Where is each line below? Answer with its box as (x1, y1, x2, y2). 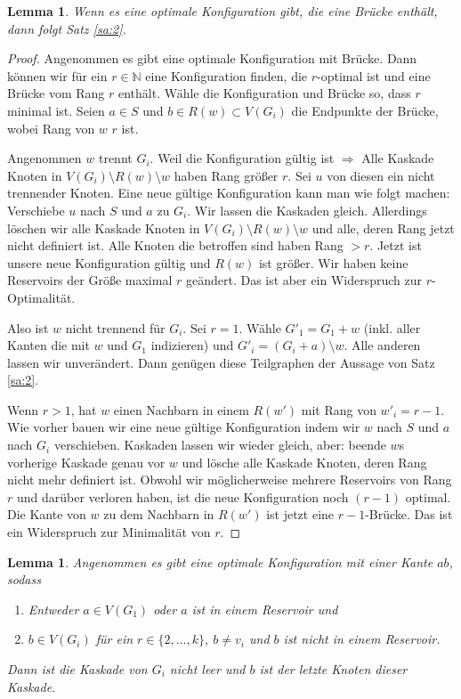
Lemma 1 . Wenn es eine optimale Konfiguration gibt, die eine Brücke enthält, (7, 2, 438, 20)
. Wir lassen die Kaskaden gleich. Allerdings (187, 200, 427, 219)
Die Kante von (7, 505, 86, 524)
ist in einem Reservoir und (191, 599, 338, 618)
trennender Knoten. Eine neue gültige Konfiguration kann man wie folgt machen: (7, 183, 450, 202)
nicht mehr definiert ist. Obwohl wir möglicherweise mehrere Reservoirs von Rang (7, 470, 452, 489)
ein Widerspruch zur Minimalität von (7, 523, 211, 541)
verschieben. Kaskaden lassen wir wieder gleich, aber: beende (53, 435, 386, 454)
